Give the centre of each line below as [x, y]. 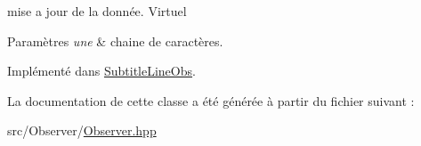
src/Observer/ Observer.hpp [82, 130]
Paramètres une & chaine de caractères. [115, 41]
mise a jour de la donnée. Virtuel [97, 11]
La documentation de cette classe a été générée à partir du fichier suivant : [211, 100]
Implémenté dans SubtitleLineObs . [101, 71]
